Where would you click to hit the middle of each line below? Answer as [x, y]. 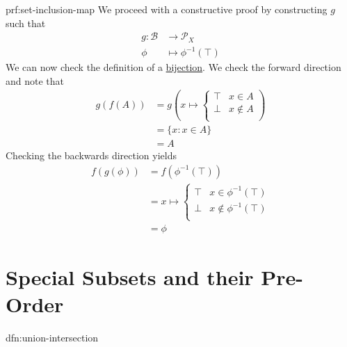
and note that [35, 80]
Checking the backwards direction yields [91, 155]
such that [26, 23]
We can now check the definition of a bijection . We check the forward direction [173, 67]
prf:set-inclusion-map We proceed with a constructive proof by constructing [167, 9]
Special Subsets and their [130, 276]
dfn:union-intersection [52, 337]
